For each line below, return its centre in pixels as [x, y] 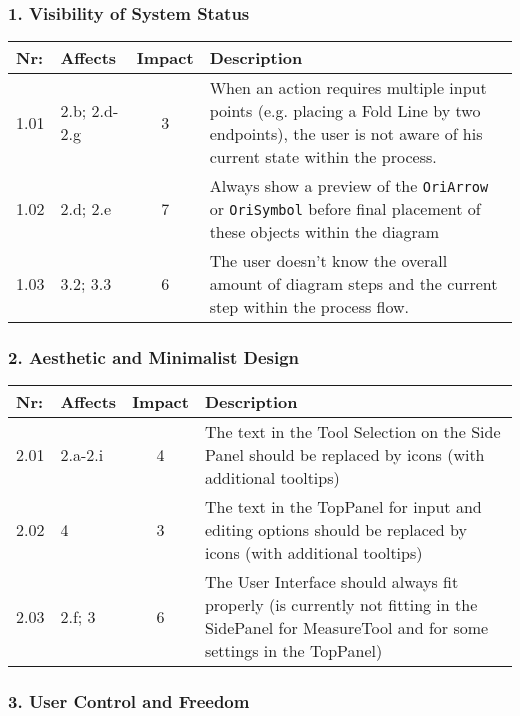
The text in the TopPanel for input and [343, 507]
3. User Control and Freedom [129, 701]
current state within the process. [323, 157]
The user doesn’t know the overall [328, 261]
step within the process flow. [309, 307]
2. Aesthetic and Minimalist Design [154, 357]
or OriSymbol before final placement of [345, 209]
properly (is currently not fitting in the [341, 605]
